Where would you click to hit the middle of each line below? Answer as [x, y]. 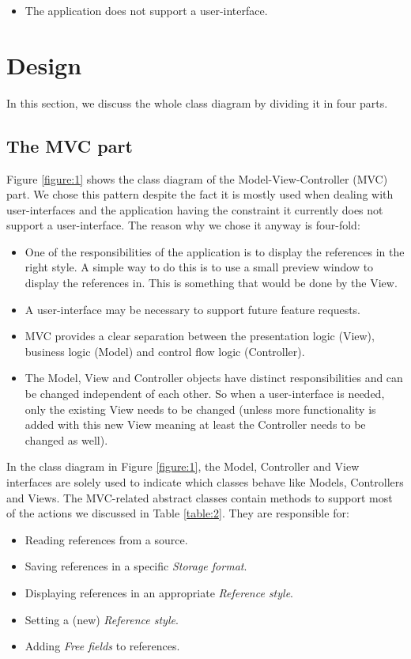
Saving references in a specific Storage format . [136, 566]
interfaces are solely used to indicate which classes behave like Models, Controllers [205, 482]
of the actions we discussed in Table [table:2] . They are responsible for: [178, 513]
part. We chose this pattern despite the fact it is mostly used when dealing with [200, 194]
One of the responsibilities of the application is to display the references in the [215, 251]
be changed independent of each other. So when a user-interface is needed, [205, 394]
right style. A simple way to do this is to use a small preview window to [199, 267]
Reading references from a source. [106, 539]
